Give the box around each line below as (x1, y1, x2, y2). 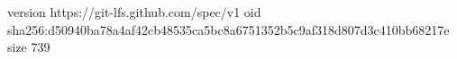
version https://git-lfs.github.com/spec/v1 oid (7, 3, 261, 21)
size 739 (7, 38, 50, 56)
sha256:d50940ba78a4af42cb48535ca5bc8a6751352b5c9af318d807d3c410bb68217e (7, 20, 450, 38)
